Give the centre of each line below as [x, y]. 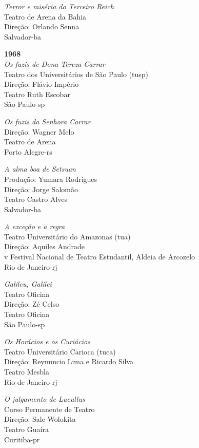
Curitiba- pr [22, 439]
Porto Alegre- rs [28, 151]
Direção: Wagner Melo [39, 131]
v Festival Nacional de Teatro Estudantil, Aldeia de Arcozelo [100, 257]
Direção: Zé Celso [32, 304]
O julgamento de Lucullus [45, 399]
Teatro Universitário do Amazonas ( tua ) [67, 236]
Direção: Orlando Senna [42, 26]
